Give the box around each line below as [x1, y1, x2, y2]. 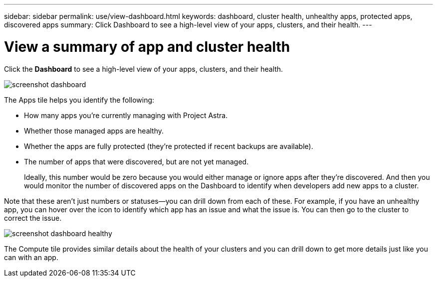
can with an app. [4, 253, 58, 262]
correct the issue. [4, 213, 62, 222]
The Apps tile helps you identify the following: [4, 95, 155, 104]
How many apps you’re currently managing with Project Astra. [24, 111, 228, 120]
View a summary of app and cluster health [4, 38, 290, 55]
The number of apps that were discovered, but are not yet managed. [24, 157, 249, 166]
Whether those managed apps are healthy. [24, 126, 164, 135]
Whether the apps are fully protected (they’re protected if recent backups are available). [24, 141, 313, 150]
